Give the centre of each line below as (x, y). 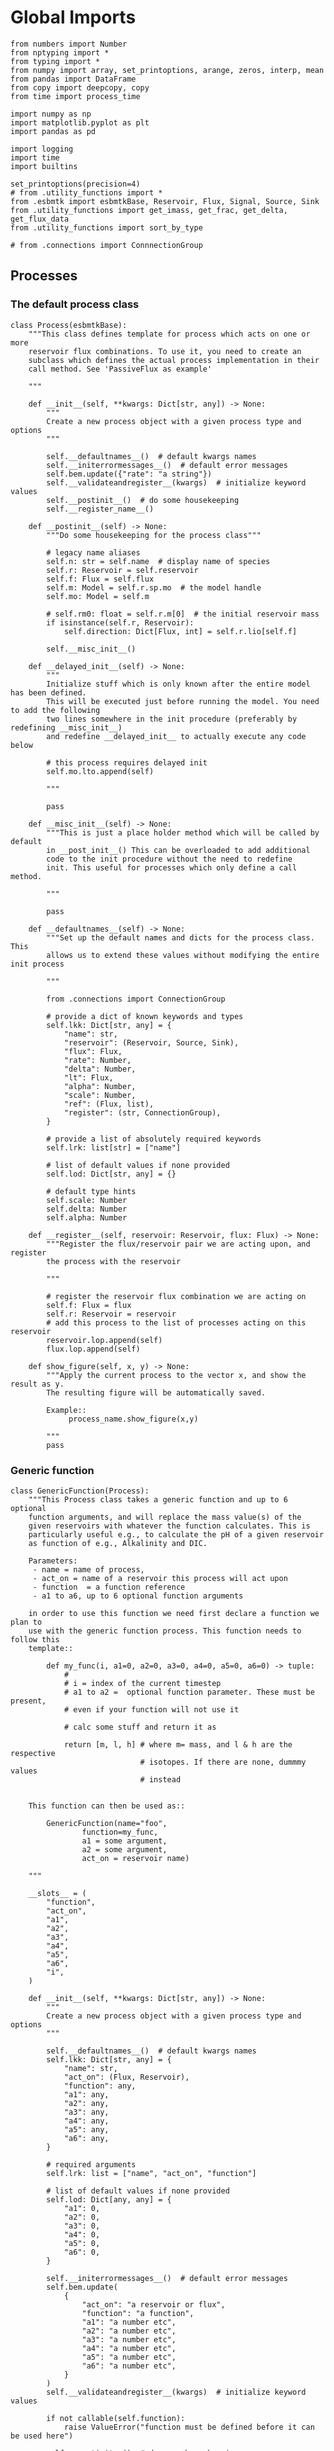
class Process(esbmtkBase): (69, 325)
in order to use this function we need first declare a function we (174, 1613)
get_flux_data (40, 219)
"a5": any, (86, 2129)
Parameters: (53, 1561)
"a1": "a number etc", (129, 2322)
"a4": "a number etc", (129, 2348)
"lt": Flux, (88, 1077)
